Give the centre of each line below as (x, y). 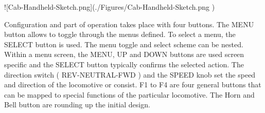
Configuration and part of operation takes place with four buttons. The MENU (129, 24)
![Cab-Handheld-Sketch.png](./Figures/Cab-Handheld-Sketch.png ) (110, 7)
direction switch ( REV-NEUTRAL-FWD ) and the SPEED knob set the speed (130, 74)
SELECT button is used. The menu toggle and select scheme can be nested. (124, 44)
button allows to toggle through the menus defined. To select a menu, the (120, 34)
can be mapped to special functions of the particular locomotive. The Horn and (129, 94)
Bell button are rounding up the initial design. (77, 105)
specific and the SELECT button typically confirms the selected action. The (124, 64)
